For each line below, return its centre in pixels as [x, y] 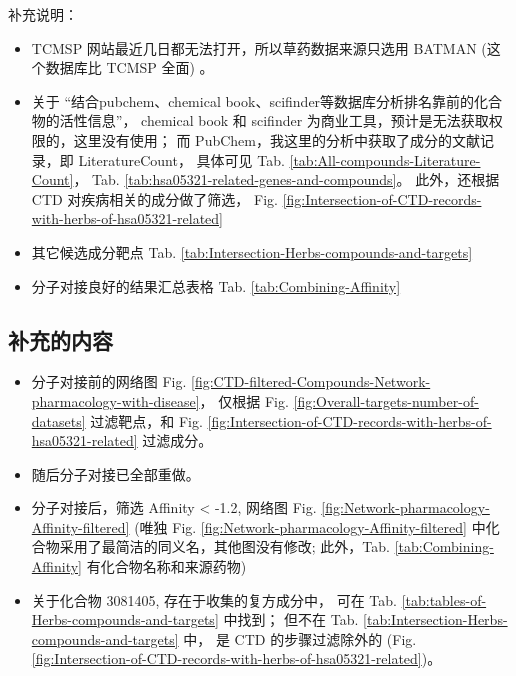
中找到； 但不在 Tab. [291, 619]
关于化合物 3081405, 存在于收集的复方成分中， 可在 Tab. [214, 599]
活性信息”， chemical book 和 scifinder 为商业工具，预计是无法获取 [274, 120]
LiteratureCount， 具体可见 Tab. [181, 159]
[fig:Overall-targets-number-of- [386, 400]
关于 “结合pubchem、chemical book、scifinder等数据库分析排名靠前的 [253, 100]
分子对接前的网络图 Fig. [109, 381]
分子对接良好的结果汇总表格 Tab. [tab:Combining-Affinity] [216, 285]
